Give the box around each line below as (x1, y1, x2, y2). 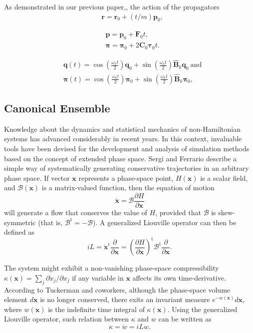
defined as (4, 227, 34, 237)
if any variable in (72, 272, 124, 283)
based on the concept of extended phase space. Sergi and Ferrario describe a (4, 153, 237, 163)
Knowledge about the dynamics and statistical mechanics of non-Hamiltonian (4, 123, 241, 134)
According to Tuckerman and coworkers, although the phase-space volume (4, 284, 231, 295)
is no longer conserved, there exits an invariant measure (40, 294, 210, 305)
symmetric (4, 217, 36, 227)
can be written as (158, 314, 212, 324)
